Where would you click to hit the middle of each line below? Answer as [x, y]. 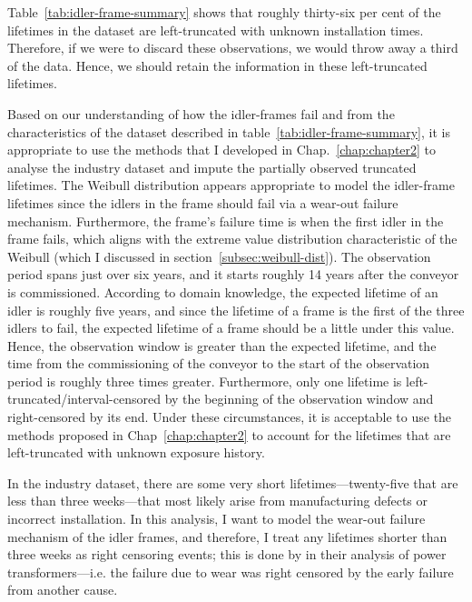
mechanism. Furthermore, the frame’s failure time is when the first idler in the [226, 221]
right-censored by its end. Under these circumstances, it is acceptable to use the [230, 417]
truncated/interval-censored [84, 399]
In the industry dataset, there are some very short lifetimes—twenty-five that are [233, 482]
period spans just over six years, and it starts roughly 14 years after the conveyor [233, 274]
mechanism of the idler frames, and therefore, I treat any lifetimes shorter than [227, 536]
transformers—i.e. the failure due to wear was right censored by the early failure [231, 572]
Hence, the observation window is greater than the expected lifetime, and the [222, 345]
